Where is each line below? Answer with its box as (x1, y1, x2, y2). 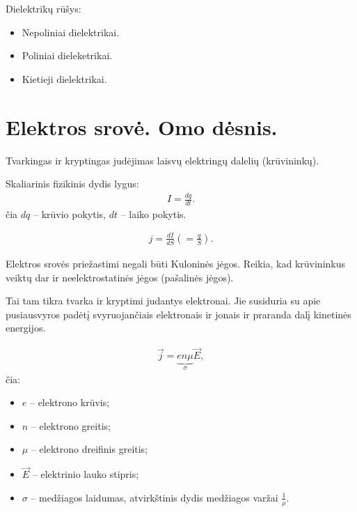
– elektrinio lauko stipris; (32, 467, 139, 481)
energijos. (6, 320, 46, 335)
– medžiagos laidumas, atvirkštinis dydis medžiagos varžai (31, 490, 278, 504)
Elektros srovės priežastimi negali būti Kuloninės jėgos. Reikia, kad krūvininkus (6, 256, 346, 270)
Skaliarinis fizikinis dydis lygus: (6, 176, 139, 191)
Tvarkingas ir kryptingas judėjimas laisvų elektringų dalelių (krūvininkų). (6, 153, 319, 167)
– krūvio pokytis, (33, 206, 106, 221)
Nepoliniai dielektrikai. (22, 24, 120, 39)
